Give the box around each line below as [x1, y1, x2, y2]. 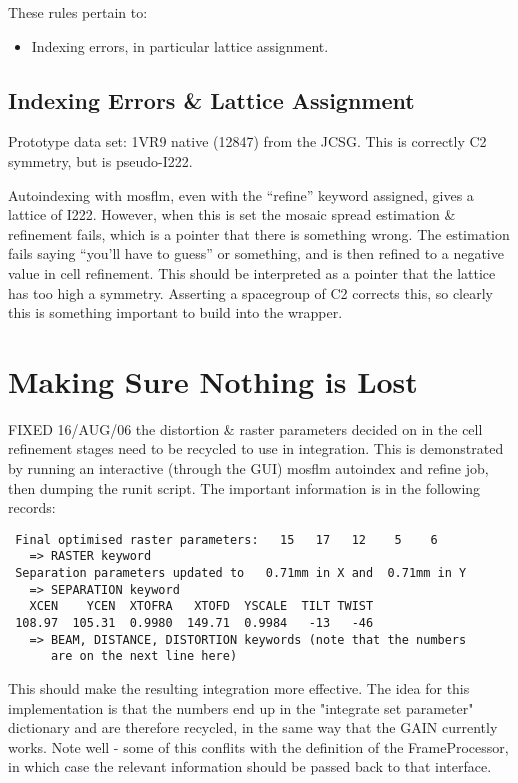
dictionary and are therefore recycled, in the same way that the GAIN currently [8, 717, 498, 738]
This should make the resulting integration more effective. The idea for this [8, 678, 470, 699]
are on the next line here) [50, 649, 238, 664]
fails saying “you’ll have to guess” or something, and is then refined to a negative [8, 243, 504, 264]
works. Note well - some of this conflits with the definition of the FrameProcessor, [8, 736, 509, 757]
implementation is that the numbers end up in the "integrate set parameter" [8, 697, 474, 718]
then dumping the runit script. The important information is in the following [8, 477, 481, 498]
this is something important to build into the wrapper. [8, 302, 343, 323]
